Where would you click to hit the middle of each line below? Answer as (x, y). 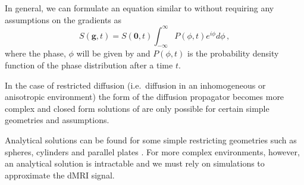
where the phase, (35, 53)
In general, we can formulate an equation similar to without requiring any (140, 8)
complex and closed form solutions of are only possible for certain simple (137, 108)
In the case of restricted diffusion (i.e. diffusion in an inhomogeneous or (135, 85)
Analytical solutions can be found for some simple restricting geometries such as (151, 140)
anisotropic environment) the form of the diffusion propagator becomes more (145, 97)
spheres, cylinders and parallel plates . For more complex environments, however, (152, 151)
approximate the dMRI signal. (60, 175)
